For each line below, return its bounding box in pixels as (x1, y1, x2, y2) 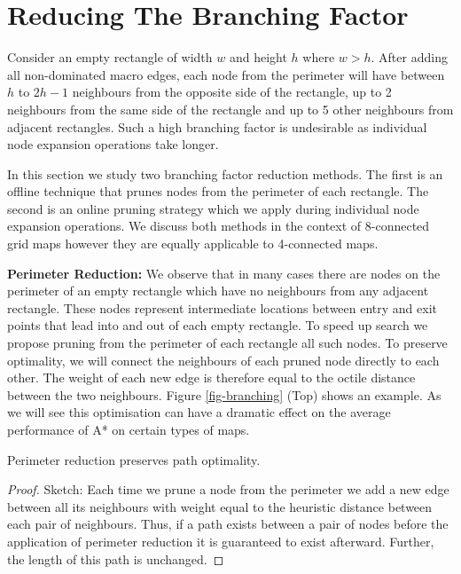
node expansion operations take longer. (7, 135, 219, 153)
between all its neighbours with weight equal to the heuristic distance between (7, 497, 433, 515)
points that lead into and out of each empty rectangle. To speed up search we (7, 316, 428, 334)
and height (229, 48, 287, 67)
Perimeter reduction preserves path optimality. (7, 450, 261, 468)
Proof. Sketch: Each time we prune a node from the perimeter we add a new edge (7, 480, 449, 499)
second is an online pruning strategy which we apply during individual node (7, 199, 419, 217)
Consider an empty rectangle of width (7, 48, 213, 67)
